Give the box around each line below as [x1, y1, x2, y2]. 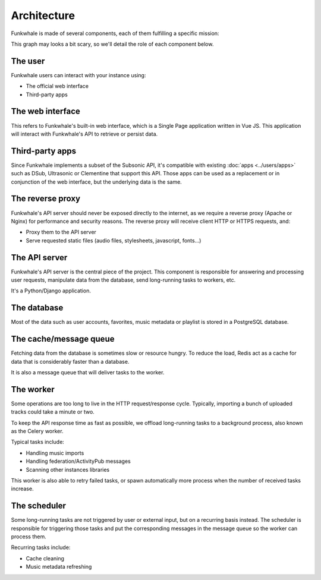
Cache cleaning [26, 554, 65, 562]
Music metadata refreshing [26, 563, 92, 570]
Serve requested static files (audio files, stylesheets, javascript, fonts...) [26, 237, 202, 244]
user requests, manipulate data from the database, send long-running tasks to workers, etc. [11, 276, 236, 283]
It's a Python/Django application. [11, 287, 92, 294]
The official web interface [26, 83, 89, 90]
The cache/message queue [11, 334, 115, 344]
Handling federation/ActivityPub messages [26, 458, 131, 465]
